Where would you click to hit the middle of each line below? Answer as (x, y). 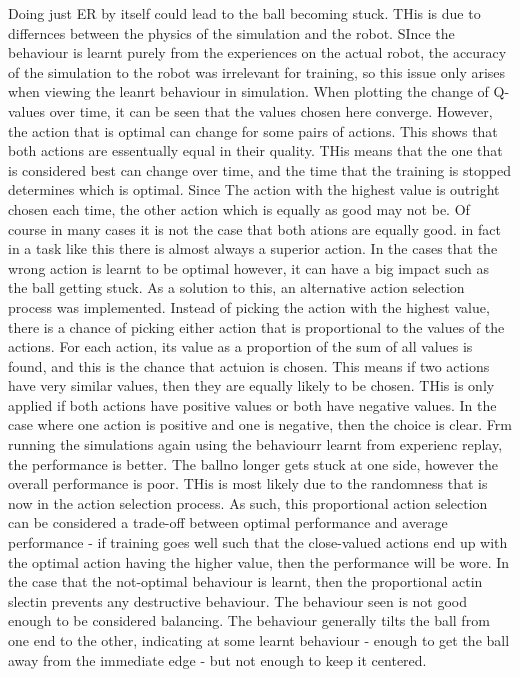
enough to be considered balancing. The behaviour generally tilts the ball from (249, 620)
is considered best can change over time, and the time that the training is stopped (259, 169)
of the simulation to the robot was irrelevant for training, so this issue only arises (257, 71)
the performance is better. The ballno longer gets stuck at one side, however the (253, 463)
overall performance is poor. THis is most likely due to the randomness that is (248, 483)
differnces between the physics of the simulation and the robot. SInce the (231, 32)
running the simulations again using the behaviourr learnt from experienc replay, (255, 444)
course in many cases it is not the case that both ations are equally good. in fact (254, 228)
